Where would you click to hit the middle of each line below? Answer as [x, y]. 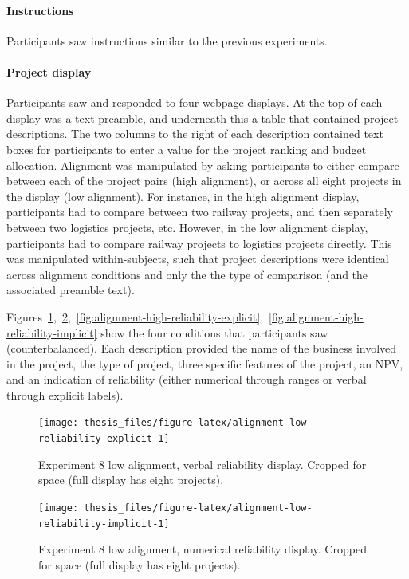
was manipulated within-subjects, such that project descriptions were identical [198, 259]
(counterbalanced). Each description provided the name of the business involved [202, 348]
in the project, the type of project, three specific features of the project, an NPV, [205, 363]
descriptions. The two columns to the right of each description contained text [195, 134]
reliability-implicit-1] [104, 524]
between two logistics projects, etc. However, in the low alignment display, [187, 227]
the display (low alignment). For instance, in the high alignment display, [183, 196]
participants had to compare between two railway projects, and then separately [200, 212]
